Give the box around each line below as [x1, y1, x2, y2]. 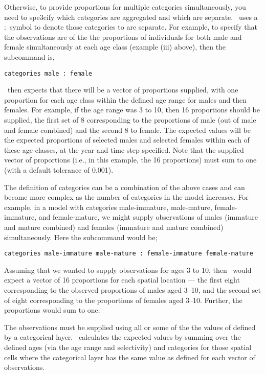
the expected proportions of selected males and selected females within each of [4, 134, 250, 145]
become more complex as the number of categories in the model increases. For [4, 192, 249, 202]
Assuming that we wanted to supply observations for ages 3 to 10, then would [4, 264, 252, 275]
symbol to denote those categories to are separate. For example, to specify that [9, 21, 257, 32]
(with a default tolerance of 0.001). [4, 164, 114, 175]
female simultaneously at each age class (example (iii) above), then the [4, 41, 226, 52]
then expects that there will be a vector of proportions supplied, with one [7, 84, 238, 95]
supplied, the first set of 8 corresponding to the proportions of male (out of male [4, 114, 256, 125]
